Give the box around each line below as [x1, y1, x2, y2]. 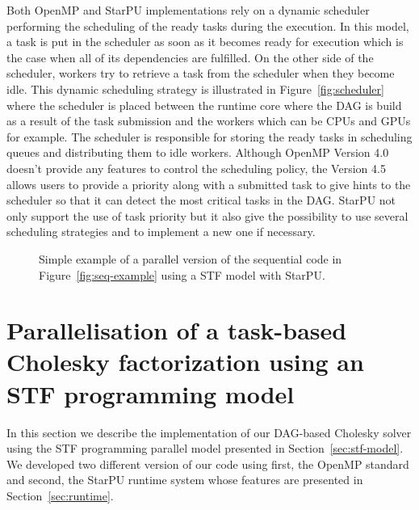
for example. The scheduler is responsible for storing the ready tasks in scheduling [6, 128, 413, 145]
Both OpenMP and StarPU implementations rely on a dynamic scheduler [6, 2, 370, 18]
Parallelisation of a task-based [6, 314, 347, 347]
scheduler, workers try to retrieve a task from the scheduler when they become [6, 65, 395, 82]
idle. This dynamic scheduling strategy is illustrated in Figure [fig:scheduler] [6, 80, 384, 97]
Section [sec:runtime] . [6, 487, 114, 504]
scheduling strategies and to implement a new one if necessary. [6, 223, 316, 240]
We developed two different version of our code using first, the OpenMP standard [6, 455, 409, 472]
